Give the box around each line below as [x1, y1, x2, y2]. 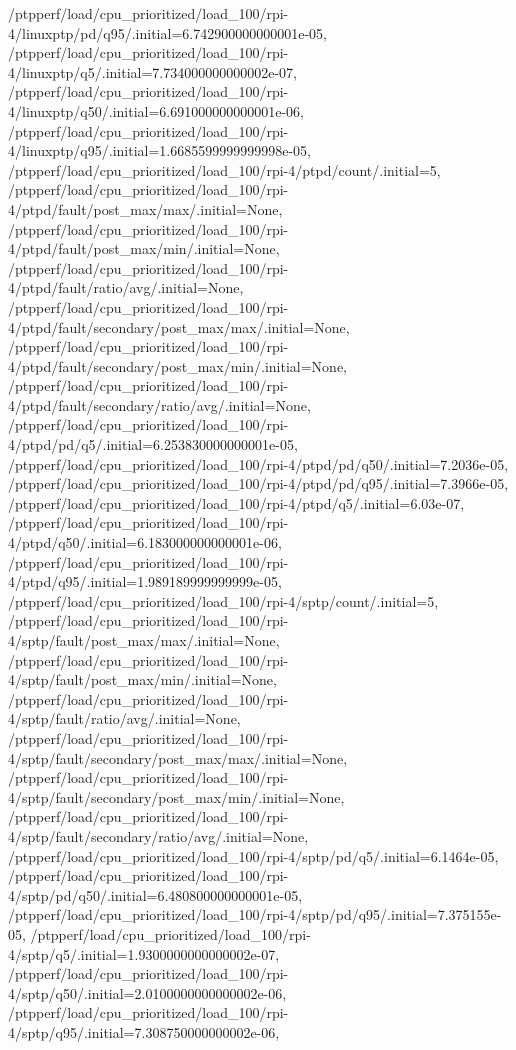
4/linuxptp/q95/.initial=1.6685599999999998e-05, [8, 140, 312, 161]
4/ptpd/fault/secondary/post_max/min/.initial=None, [8, 355, 347, 376]
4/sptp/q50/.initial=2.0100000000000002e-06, [8, 982, 287, 1003]
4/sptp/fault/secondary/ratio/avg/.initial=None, [8, 825, 309, 846]
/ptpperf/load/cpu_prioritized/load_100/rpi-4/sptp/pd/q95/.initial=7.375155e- [8, 904, 502, 925]
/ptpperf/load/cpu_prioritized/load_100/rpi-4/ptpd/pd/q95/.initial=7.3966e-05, [8, 473, 509, 494]
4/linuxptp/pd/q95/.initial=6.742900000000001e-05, [8, 22, 327, 43]
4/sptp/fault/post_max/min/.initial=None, [8, 669, 277, 690]
